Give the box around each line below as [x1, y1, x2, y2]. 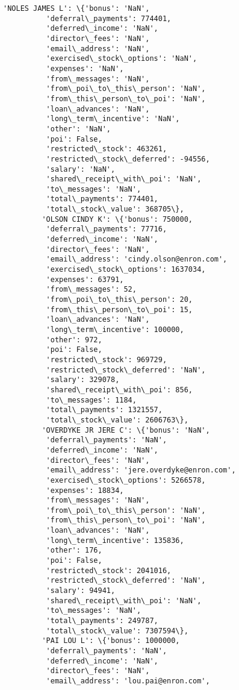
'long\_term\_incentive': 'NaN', [46, 114, 180, 124]
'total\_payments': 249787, [46, 616, 158, 626]
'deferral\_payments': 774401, [46, 14, 172, 23]
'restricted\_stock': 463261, [46, 145, 167, 154]
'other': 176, [46, 546, 102, 555]
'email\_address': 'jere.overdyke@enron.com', [46, 466, 236, 475]
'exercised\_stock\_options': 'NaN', [46, 54, 197, 63]
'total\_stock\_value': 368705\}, [46, 205, 184, 214]
